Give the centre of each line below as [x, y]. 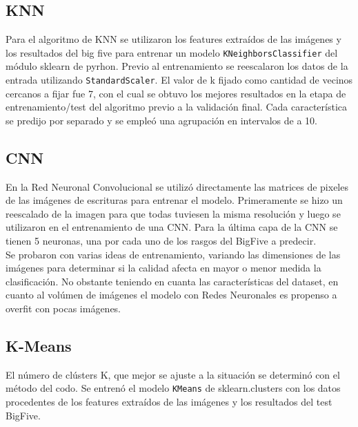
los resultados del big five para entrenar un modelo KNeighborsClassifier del [172, 52]
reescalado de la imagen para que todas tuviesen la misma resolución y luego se [173, 213]
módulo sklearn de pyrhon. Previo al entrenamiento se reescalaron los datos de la [177, 66]
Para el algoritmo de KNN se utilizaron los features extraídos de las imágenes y [173, 39]
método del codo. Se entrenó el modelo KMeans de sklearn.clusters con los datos [173, 388]
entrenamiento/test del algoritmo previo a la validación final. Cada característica [177, 107]
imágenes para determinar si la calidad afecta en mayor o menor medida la [163, 268]
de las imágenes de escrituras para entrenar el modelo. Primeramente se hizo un [174, 200]
